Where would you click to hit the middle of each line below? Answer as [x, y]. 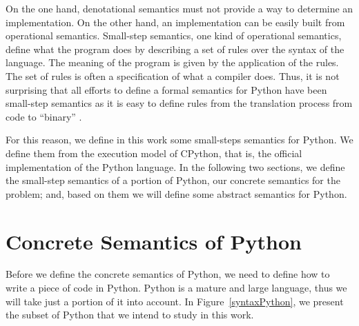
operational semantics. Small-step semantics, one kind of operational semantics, [174, 35]
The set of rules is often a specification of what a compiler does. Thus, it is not [173, 75]
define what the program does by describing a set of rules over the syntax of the [175, 49]
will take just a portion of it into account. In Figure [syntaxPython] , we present [175, 301]
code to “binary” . [44, 116]
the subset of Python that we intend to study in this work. [130, 315]
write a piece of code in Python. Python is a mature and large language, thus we [176, 288]
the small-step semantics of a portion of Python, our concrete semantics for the [173, 180]
